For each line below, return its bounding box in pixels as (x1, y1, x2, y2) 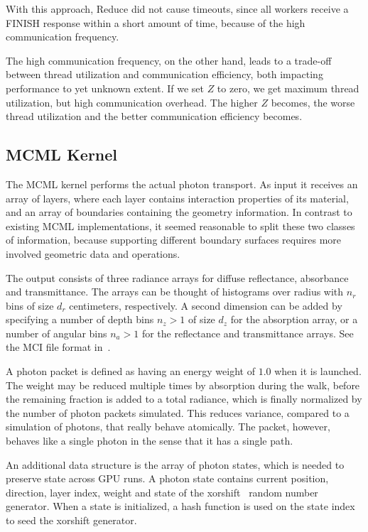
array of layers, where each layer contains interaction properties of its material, (6, 190, 349, 205)
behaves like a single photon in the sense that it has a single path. (6, 433, 293, 448)
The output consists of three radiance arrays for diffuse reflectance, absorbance (6, 270, 349, 285)
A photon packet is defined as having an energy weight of (6, 364, 255, 379)
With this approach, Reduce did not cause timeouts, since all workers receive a (6, 1, 349, 16)
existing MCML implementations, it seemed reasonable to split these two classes (6, 218, 355, 233)
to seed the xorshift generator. (6, 513, 137, 528)
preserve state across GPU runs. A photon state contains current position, (6, 471, 329, 486)
